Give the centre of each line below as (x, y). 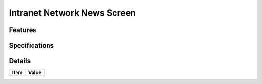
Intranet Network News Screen (73, 13)
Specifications (32, 45)
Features (23, 30)
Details (20, 61)
